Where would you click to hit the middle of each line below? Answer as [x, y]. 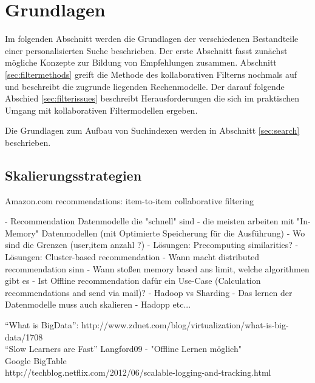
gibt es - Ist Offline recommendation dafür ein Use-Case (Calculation [133, 281]
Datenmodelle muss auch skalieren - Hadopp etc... [98, 304]
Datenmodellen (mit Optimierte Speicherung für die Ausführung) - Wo [173, 233]
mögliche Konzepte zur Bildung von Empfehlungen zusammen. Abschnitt [141, 62]
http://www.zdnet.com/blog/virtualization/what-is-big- [185, 325]
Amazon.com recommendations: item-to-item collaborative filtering [130, 200]
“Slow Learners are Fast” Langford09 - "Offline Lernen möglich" [123, 349]
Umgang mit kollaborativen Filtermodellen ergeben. [101, 110]
